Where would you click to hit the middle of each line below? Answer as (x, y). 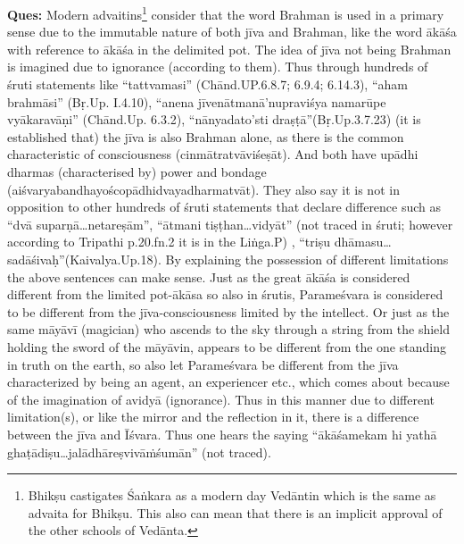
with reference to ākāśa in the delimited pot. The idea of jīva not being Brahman (229, 49)
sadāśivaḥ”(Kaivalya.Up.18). (84, 259)
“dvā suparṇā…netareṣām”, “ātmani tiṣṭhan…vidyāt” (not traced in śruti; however (230, 224)
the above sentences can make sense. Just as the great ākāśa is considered (209, 276)
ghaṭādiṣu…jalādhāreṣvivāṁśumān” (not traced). (139, 452)
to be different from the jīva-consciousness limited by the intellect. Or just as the (228, 311)
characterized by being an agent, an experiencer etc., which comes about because (228, 382)
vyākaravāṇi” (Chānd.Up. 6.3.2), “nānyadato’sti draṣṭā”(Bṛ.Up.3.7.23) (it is (214, 119)
